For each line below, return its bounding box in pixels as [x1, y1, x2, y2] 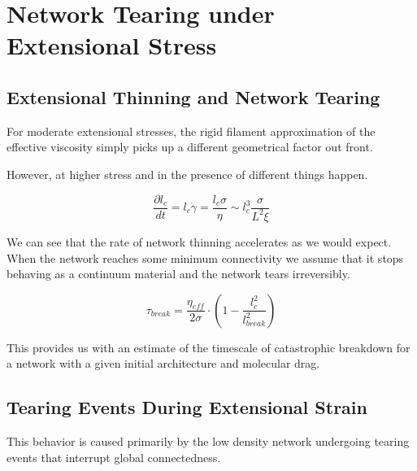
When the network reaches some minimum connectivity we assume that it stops [7, 249, 404, 266]
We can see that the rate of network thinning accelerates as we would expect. [7, 233, 392, 250]
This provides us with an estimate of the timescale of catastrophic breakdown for [7, 338, 410, 355]
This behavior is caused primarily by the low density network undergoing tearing [7, 433, 410, 450]
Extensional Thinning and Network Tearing [7, 84, 380, 109]
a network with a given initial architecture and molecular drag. [7, 355, 320, 372]
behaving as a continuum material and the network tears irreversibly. [7, 265, 350, 282]
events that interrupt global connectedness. [7, 448, 221, 465]
